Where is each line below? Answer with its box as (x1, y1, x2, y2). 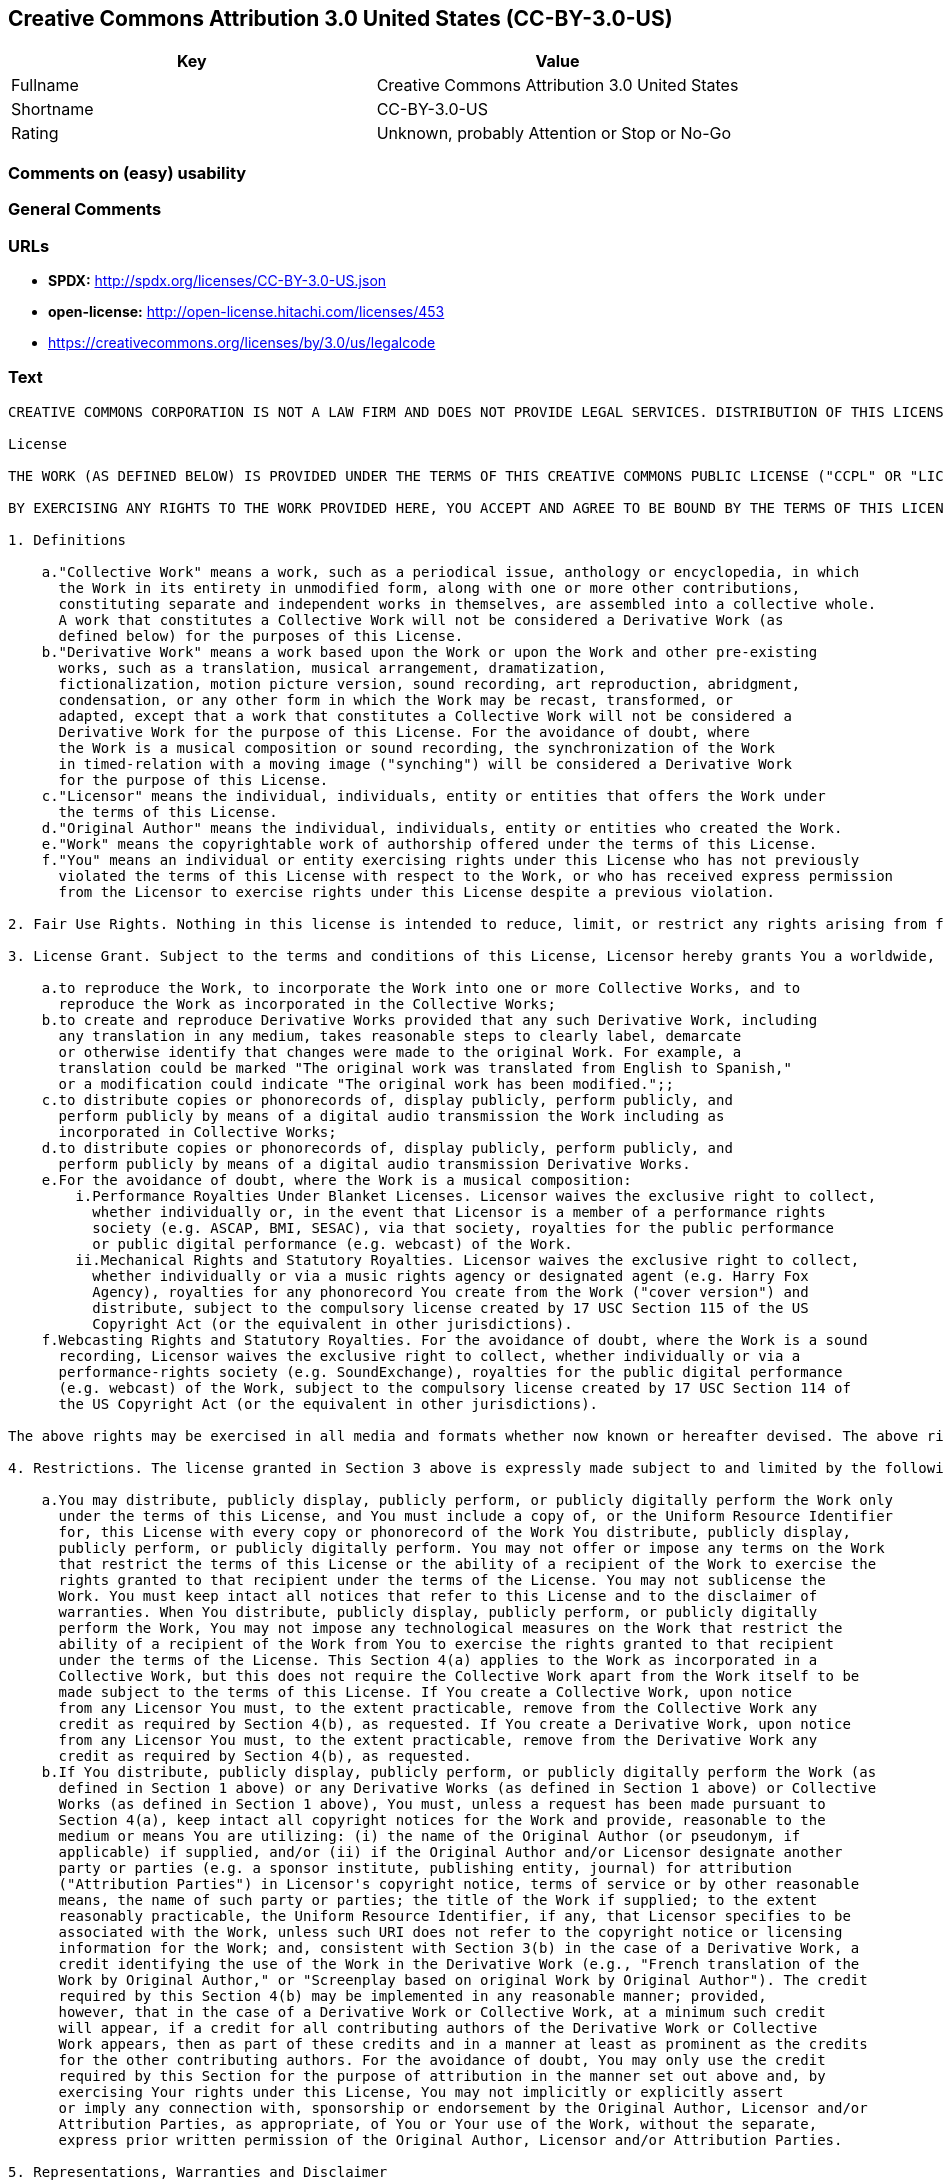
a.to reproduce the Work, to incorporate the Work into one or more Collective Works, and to (41, 979, 801, 996)
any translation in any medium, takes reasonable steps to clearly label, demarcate (58, 1027, 742, 1044)
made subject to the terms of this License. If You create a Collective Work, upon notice (58, 1683, 792, 1700)
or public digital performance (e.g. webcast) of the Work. (92, 1235, 573, 1252)
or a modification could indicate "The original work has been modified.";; (58, 1075, 674, 1092)
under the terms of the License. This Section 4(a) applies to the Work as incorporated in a (58, 1651, 818, 1668)
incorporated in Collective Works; (58, 1123, 337, 1140)
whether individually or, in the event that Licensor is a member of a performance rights (92, 1203, 826, 1220)
